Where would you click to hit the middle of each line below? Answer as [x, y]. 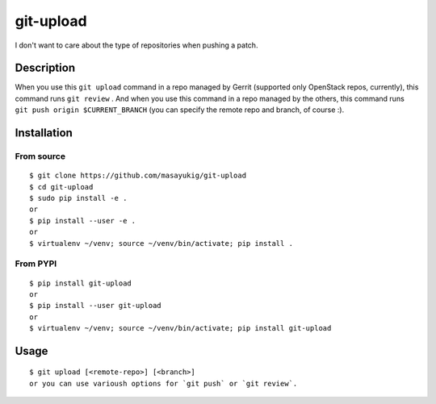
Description [45, 68]
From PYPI [36, 264]
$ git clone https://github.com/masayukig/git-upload [138, 176]
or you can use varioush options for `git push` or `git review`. [163, 383]
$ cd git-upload [61, 187]
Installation [44, 133]
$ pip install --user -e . [83, 221]
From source [40, 156]
